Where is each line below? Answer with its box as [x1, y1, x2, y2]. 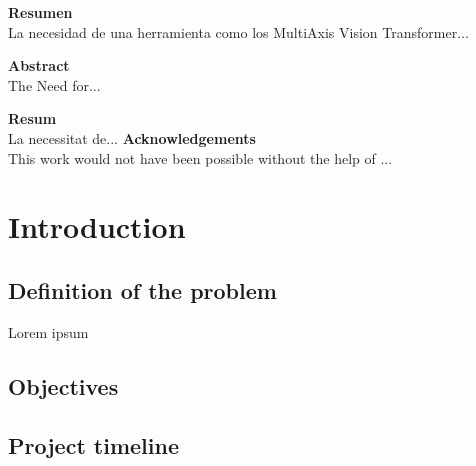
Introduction [8, 206, 186, 247]
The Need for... [8, 74, 101, 95]
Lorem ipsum [8, 321, 89, 342]
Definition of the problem [8, 274, 277, 305]
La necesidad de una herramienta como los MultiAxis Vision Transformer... [8, 21, 469, 42]
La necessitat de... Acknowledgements [8, 127, 256, 148]
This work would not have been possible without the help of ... [8, 147, 393, 168]
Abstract [8, 55, 70, 76]
